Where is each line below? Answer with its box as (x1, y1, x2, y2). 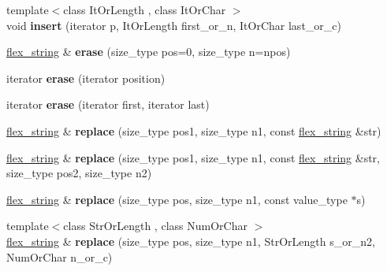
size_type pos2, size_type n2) (6, 165, 152, 181)
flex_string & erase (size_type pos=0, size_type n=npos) (6, 43, 291, 60)
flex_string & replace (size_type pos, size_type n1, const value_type (6, 191, 348, 207)
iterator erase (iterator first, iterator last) (6, 96, 210, 113)
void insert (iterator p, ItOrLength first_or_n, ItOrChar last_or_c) (6, 17, 341, 33)
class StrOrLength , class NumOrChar (63, 217, 247, 234)
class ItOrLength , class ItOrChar (63, 2, 226, 17)
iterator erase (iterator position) (6, 69, 166, 86)
